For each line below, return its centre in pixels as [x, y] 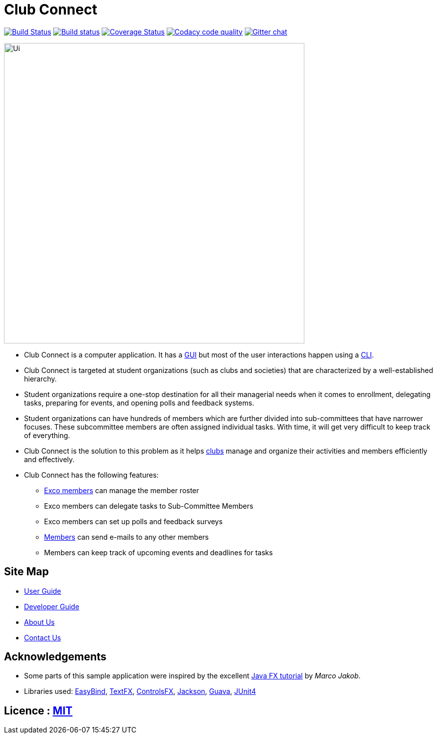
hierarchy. [41, 379]
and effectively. [49, 459]
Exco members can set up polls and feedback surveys [133, 521]
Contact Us [43, 637]
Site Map [27, 572]
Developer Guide [52, 606]
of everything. [47, 435]
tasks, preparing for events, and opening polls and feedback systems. [139, 403]
